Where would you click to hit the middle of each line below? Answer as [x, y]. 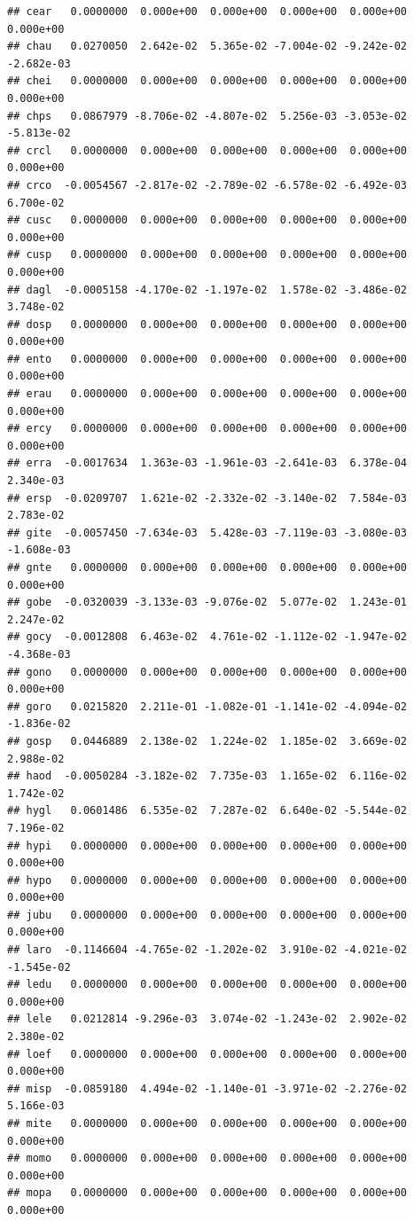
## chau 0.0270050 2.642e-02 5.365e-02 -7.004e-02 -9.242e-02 [207, 47]
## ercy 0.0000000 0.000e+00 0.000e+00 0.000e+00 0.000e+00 [207, 429]
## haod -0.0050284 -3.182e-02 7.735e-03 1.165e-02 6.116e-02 [207, 776]
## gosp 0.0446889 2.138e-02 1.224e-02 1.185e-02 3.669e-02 [207, 741]
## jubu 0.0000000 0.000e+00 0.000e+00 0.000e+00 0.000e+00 [207, 915]
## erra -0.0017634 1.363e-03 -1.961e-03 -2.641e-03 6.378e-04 [207, 463]
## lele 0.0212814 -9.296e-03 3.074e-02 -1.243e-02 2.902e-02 [207, 1019]
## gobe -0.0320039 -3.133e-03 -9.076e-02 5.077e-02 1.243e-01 [207, 603]
